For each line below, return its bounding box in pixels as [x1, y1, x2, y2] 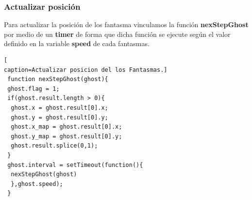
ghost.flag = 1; [7, 85, 60, 92]
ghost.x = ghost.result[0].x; [11, 104, 108, 111]
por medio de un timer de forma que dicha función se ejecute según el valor [4, 29, 231, 39]
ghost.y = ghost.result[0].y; [11, 114, 108, 121]
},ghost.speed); [11, 180, 63, 187]
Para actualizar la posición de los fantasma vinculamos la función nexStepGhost [4, 19, 249, 30]
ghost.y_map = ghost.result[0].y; [11, 133, 122, 140]
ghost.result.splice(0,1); [11, 142, 98, 150]
